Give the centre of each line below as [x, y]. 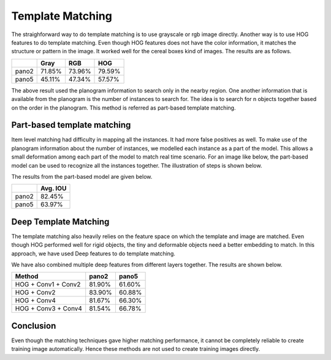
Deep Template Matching [60, 221]
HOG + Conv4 [36, 301]
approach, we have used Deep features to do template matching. [93, 253]
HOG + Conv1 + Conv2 [48, 285]
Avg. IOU [53, 189]
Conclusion [34, 325]
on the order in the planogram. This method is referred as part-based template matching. [124, 108]
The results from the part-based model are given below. [82, 176]
